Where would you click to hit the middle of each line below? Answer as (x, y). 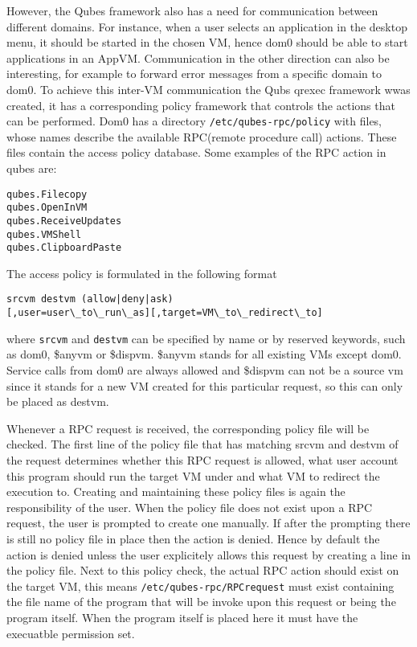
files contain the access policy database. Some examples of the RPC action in (196, 152)
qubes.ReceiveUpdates (64, 221)
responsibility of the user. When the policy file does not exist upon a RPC (190, 507)
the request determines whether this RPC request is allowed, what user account (202, 460)
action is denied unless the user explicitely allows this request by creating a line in (209, 554)
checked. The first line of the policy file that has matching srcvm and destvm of (202, 444)
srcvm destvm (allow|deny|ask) (90, 299)
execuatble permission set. (71, 633)
